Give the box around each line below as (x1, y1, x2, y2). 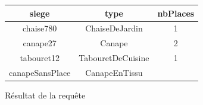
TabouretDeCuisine (79, 52, 149, 64)
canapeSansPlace (9, 66, 71, 78)
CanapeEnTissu (85, 66, 143, 78)
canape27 (23, 37, 57, 49)
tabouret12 (20, 52, 60, 64)
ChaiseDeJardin (85, 22, 143, 34)
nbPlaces (157, 7, 195, 19)
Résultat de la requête (5, 88, 86, 101)
